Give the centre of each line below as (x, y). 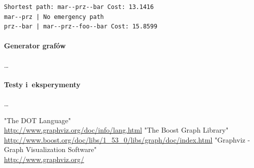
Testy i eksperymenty (42, 84)
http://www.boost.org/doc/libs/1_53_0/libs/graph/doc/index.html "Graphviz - (127, 139)
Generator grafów (35, 46)
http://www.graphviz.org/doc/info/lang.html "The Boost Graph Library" (116, 130)
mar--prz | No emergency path (54, 17)
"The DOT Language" (38, 120)
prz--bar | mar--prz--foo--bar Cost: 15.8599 (81, 27)
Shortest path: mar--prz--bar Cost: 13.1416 (79, 7)
